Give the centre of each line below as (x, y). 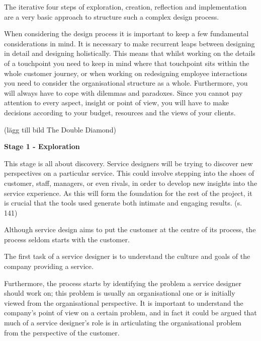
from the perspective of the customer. (62, 332)
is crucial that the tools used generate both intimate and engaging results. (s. (123, 203)
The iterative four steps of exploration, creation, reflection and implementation (125, 7)
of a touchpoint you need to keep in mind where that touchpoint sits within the (127, 63)
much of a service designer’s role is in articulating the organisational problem (123, 323)
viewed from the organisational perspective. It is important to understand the (124, 302)
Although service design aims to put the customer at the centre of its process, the (130, 229)
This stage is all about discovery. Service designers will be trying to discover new (128, 163)
